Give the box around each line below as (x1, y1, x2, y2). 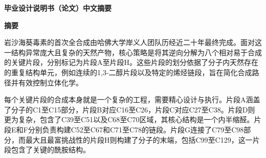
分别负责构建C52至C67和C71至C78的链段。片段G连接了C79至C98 (28, 124, 244, 134)
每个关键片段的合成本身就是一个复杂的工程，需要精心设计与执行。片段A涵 (4, 94, 253, 105)
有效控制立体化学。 (18, 77, 83, 87)
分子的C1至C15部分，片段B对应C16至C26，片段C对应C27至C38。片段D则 (11, 104, 255, 115)
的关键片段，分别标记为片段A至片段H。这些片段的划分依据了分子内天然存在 (4, 57, 258, 67)
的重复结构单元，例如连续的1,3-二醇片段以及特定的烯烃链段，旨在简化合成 (4, 66, 252, 77)
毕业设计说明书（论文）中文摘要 (4, 3, 112, 13)
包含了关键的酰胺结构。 (11, 144, 90, 155)
